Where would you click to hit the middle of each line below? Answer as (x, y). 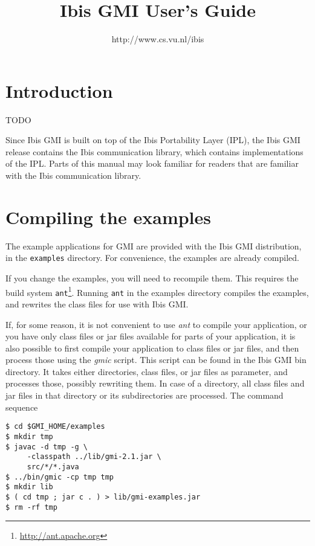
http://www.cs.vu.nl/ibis (158, 39)
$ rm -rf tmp (31, 507)
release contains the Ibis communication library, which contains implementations (154, 151)
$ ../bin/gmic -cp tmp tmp (60, 477)
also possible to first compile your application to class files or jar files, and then (152, 348)
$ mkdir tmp (29, 436)
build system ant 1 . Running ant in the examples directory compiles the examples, (157, 291)
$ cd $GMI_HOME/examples (55, 427)
